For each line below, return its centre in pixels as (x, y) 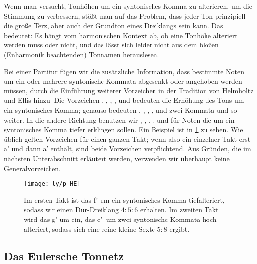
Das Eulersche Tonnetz (64, 255)
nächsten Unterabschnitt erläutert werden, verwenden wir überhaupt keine (117, 158)
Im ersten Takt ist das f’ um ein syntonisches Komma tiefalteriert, (124, 199)
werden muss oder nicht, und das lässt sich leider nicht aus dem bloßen (111, 45)
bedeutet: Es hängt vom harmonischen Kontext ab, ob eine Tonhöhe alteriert (121, 35)
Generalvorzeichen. (32, 168)
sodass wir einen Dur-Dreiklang (72, 209)
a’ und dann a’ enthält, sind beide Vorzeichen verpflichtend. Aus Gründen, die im (128, 149)
